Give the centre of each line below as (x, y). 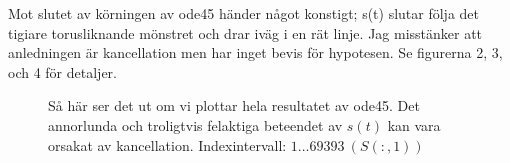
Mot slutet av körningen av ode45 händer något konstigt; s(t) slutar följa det (244, 13)
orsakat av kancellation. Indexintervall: (167, 144)
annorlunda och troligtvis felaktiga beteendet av (195, 124)
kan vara (414, 124)
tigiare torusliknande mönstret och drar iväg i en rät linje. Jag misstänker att (245, 32)
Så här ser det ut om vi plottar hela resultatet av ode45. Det (234, 105)
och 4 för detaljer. (62, 71)
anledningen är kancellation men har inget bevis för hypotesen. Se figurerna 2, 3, (255, 52)
